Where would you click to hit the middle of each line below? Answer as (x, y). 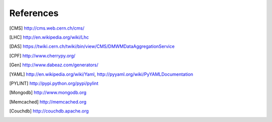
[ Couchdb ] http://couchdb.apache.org (49, 111)
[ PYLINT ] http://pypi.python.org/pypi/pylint (54, 83)
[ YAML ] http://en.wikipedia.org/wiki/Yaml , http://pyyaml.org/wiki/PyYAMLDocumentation (101, 74)
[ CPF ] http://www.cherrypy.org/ (42, 56)
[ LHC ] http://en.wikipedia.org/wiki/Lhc (49, 37)
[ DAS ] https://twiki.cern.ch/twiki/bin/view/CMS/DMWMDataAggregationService (92, 46)
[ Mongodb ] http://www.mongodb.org (48, 92)
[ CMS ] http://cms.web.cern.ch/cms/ (47, 28)
